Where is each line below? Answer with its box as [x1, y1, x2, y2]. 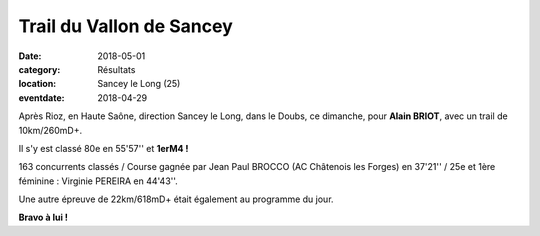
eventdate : [18, 91, 65, 104]
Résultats [97, 63, 136, 75]
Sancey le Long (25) [97, 78, 181, 90]
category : [18, 63, 61, 75]
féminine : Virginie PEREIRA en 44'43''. [18, 175, 179, 187]
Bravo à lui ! [18, 211, 69, 224]
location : [18, 78, 57, 90]
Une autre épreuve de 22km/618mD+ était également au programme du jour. [18, 193, 334, 205]
